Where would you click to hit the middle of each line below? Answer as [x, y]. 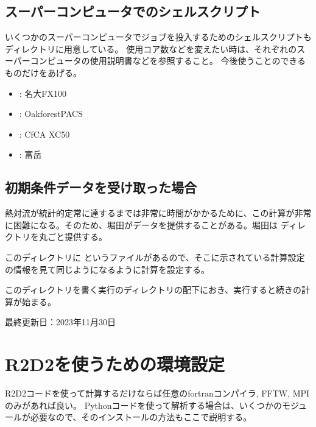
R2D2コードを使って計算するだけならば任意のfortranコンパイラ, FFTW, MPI [157, 393]
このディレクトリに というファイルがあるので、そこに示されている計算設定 [155, 257]
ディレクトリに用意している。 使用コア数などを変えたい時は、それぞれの [151, 48]
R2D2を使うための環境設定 [115, 364]
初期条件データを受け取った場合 [101, 187]
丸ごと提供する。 [73, 237]
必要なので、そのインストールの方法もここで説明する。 [141, 417]
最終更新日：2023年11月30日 [60, 322]
